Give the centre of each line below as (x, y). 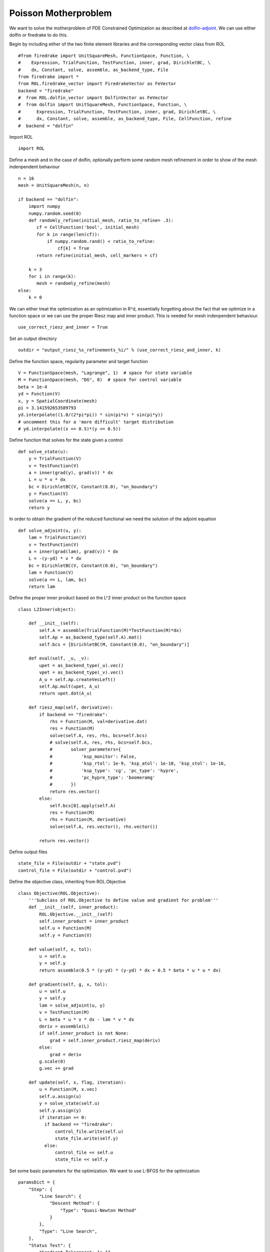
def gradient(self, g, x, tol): (68, 984)
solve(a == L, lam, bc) (57, 579)
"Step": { (40, 1189)
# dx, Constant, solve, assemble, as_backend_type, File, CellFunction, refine (125, 119)
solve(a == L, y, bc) (55, 501)
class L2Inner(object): (47, 609)
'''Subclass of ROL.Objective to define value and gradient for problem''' (123, 900)
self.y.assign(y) (60, 1110)
